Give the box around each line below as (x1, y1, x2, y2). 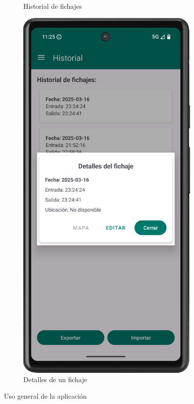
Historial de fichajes (23, 1, 82, 11)
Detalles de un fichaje (23, 374, 87, 385)
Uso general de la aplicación (4, 391, 87, 401)
